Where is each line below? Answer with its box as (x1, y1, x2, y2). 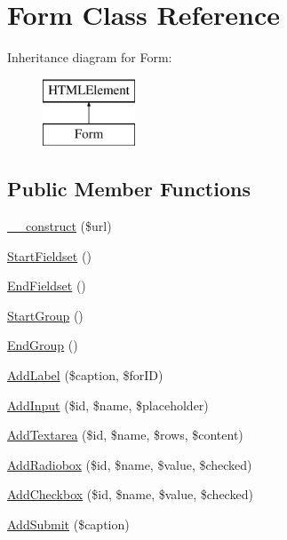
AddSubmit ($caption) (7, 515, 130, 534)
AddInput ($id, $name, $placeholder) (7, 395, 209, 414)
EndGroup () (7, 336, 78, 354)
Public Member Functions (7, 175, 251, 202)
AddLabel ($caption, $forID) (7, 366, 163, 385)
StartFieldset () (7, 246, 92, 265)
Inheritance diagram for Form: (7, 48, 172, 67)
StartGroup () (7, 306, 84, 324)
